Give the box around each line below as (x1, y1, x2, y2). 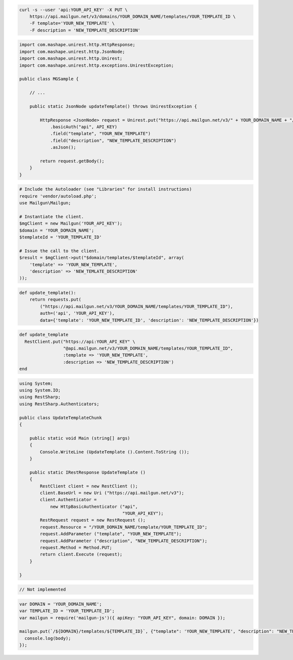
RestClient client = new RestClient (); (40, 483, 138, 489)
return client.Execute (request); (40, 551, 123, 557)
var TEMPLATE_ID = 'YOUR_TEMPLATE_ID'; (19, 608, 115, 614)
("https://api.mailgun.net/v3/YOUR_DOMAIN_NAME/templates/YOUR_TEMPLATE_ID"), (40, 304, 233, 309)
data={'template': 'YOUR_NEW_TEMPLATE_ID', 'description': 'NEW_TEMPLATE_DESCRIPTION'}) (40, 317, 259, 323)
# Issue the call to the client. (19, 248, 100, 254)
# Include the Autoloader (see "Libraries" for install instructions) (19, 186, 192, 192)
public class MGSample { (19, 76, 79, 82)
